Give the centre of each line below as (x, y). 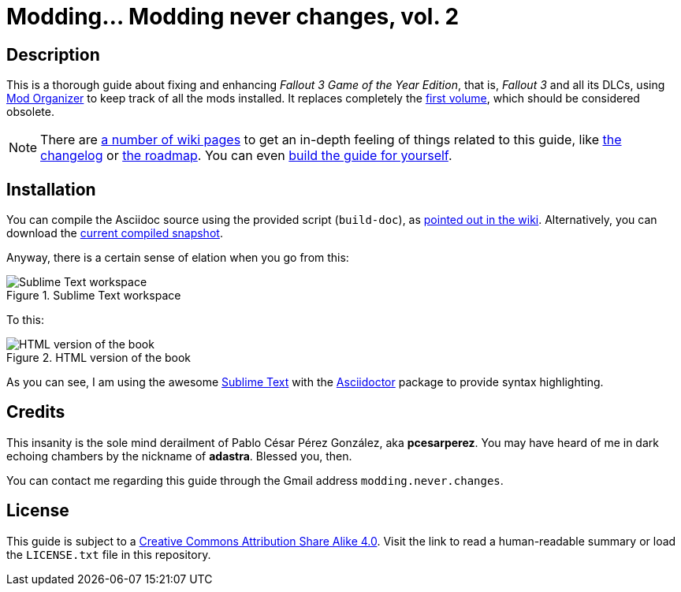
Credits (36, 412)
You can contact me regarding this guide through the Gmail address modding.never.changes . (255, 480)
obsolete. (30, 112)
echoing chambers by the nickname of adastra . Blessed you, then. (179, 456)
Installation (51, 189)
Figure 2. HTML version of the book (99, 358)
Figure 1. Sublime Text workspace (94, 296)
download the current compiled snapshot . (115, 233)
